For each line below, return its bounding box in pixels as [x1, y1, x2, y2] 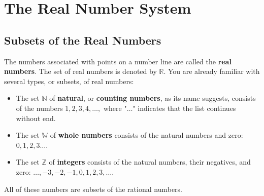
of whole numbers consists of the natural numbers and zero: [50, 130, 243, 140]
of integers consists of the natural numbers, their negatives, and [49, 156, 251, 167]
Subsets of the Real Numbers [4, 32, 161, 48]
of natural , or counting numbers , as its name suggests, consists [49, 93, 256, 103]
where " [103, 102, 127, 113]
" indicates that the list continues [133, 102, 236, 113]
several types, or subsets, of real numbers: [4, 75, 134, 86]
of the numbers [16, 102, 63, 113]
